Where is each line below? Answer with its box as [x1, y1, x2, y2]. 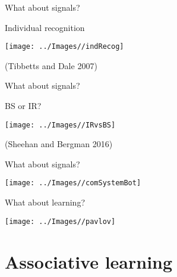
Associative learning [5, 249, 173, 273]
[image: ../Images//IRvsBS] [5, 120, 116, 129]
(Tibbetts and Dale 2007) [5, 59, 97, 71]
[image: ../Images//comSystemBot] [5, 179, 141, 188]
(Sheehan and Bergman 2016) [5, 138, 113, 150]
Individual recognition [5, 21, 85, 33]
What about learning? [5, 196, 86, 208]
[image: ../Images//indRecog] [5, 42, 124, 51]
